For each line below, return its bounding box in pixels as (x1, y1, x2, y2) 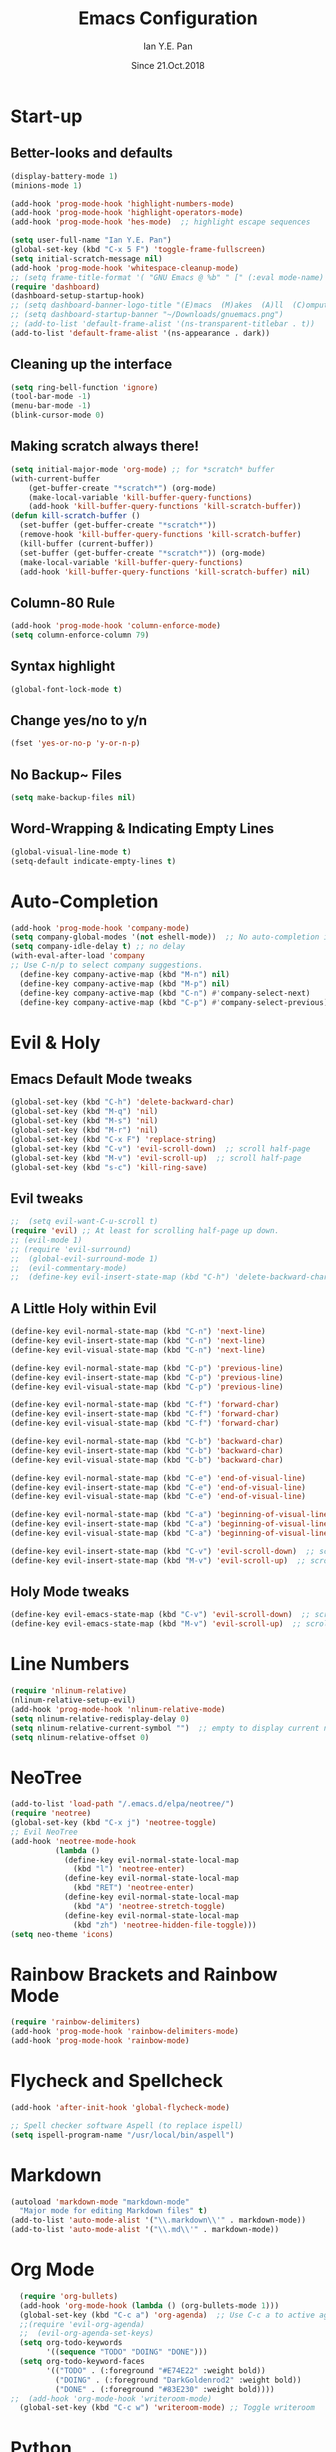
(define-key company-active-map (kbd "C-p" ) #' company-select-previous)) (19, 997, 333, 1007)
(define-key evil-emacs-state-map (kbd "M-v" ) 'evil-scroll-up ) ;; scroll (10, 1619, 333, 1629)
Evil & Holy (10, 1031, 101, 1054)
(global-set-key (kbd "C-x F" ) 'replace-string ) (10, 1134, 217, 1144)
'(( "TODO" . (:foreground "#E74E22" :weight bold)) (46, 2365, 267, 2376)
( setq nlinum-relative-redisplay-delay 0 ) (10, 1713, 190, 1724)
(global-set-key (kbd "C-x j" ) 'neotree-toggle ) (10, 1818, 217, 1828)
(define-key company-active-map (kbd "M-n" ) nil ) (19, 969, 230, 979)
